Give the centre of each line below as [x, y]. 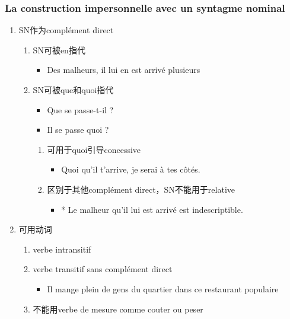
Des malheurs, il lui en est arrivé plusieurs [124, 70]
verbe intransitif [62, 249]
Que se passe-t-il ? [80, 109]
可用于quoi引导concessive [94, 149]
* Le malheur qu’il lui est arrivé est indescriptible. [152, 209]
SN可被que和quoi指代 [73, 90]
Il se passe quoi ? [78, 130]
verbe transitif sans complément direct [103, 269]
